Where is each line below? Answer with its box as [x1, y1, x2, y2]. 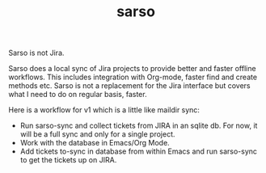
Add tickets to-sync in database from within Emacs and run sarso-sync [19, 146, 257, 156]
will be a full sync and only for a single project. [19, 129, 175, 139]
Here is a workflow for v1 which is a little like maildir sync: [8, 105, 201, 115]
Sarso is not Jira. [8, 48, 65, 58]
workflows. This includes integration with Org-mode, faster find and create [8, 72, 257, 82]
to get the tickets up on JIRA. [19, 155, 117, 165]
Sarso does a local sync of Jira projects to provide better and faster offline [8, 64, 256, 74]
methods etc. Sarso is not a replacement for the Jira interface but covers [8, 81, 251, 91]
